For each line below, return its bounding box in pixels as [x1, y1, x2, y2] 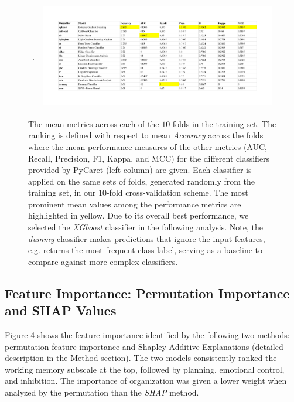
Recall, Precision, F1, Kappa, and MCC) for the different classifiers [28, 152, 270, 164]
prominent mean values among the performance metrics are [28, 197, 241, 210]
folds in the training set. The [172, 117, 276, 130]
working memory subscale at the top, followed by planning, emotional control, [5, 363, 285, 375]
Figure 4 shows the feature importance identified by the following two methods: [5, 329, 290, 341]
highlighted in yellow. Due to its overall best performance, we [28, 209, 249, 222]
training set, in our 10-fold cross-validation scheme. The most [28, 186, 248, 199]
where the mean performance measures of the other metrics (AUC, [28, 140, 267, 152]
